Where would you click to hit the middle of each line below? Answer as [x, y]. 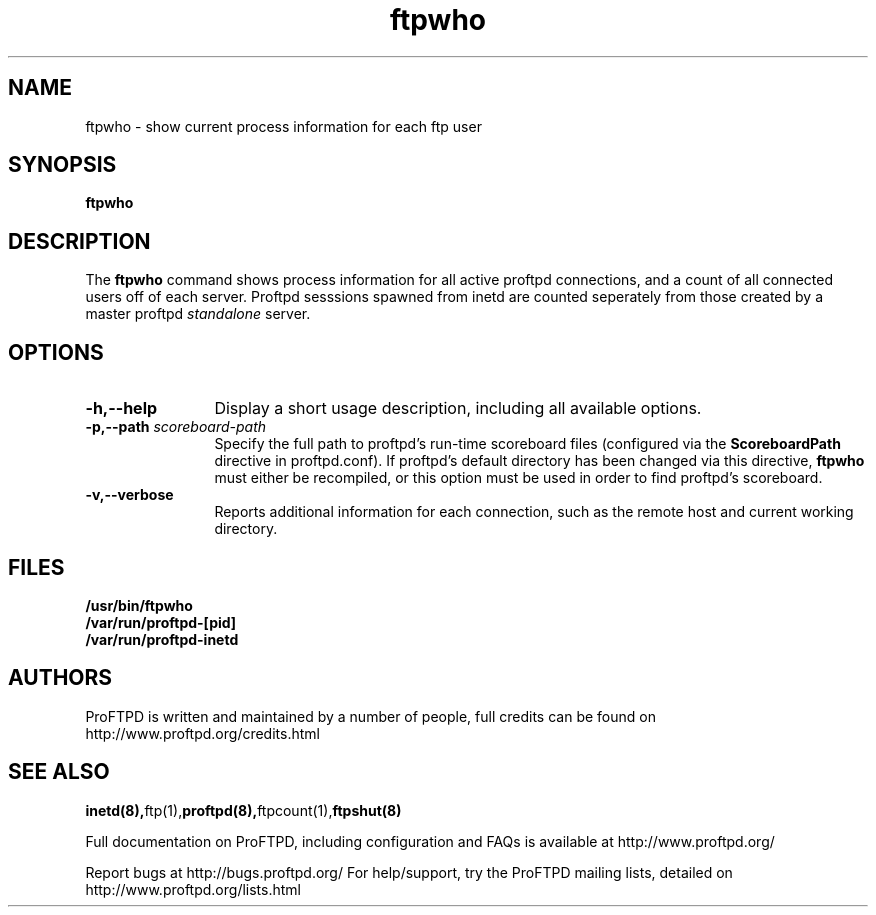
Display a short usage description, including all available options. [458, 408]
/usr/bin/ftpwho [139, 605]
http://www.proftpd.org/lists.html [193, 889]
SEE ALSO [59, 772]
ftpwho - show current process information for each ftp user [283, 126]
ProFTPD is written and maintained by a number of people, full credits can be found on [370, 716]
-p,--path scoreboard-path [176, 427]
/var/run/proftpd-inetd [162, 639]
